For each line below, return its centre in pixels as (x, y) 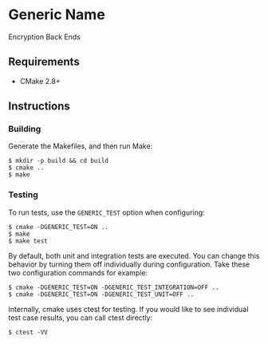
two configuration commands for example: (78, 272)
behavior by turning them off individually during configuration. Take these (129, 264)
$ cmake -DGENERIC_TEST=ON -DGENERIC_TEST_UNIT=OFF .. (101, 294)
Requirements (44, 62)
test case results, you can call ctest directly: (81, 318)
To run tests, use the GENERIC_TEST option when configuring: (106, 212)
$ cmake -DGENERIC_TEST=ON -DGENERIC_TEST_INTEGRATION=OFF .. (114, 287)
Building (25, 129)
